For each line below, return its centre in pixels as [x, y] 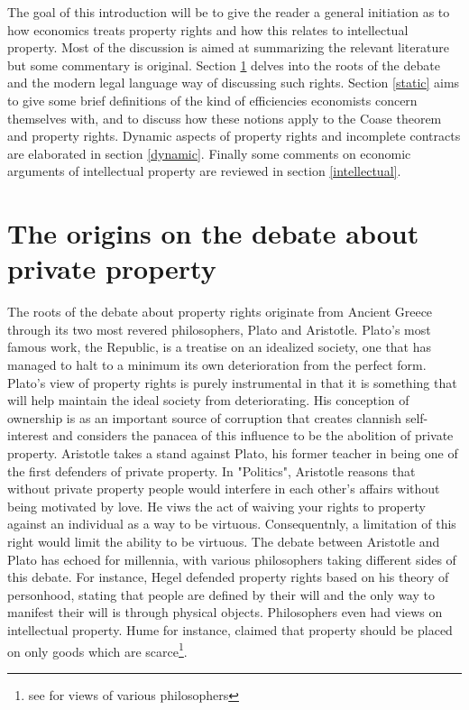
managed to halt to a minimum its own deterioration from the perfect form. [217, 365]
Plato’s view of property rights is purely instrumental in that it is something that [232, 382]
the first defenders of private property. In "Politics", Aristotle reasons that [212, 470]
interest [28, 435]
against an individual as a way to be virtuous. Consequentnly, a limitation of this [232, 524]
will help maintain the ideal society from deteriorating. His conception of [208, 400]
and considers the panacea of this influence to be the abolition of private [253, 435]
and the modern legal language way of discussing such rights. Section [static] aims [234, 83]
